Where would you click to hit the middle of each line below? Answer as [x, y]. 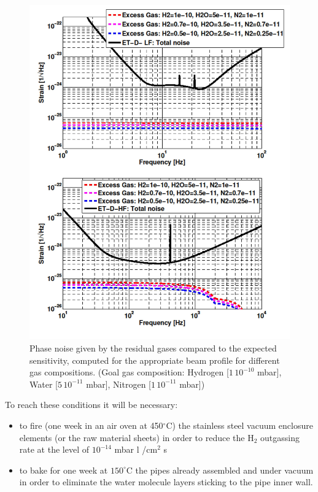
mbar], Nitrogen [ [118, 384]
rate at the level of [54, 449]
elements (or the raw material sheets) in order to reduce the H [137, 437]
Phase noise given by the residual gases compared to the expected [153, 348]
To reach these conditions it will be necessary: [91, 405]
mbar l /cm [136, 449]
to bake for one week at [64, 470]
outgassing [280, 437]
